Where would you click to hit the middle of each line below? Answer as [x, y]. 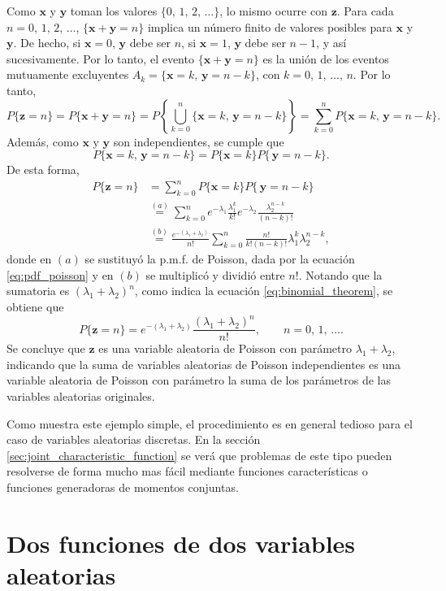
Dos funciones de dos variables [181, 543]
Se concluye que [46, 348]
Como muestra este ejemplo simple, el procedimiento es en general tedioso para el [210, 423]
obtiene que [35, 306]
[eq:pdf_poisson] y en [60, 274]
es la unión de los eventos [326, 58]
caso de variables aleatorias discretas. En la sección [134, 439]
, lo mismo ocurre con [273, 11]
